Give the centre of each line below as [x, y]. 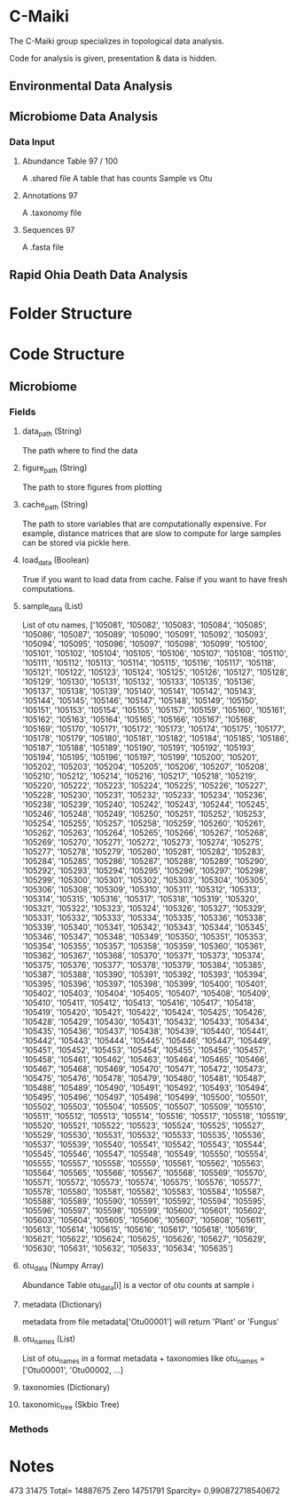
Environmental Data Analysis [91, 86]
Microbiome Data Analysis [84, 116]
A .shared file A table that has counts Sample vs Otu [117, 179]
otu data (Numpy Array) [63, 1267]
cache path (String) [55, 506]
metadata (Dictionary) [62, 1305]
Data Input [32, 141]
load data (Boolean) [56, 560]
